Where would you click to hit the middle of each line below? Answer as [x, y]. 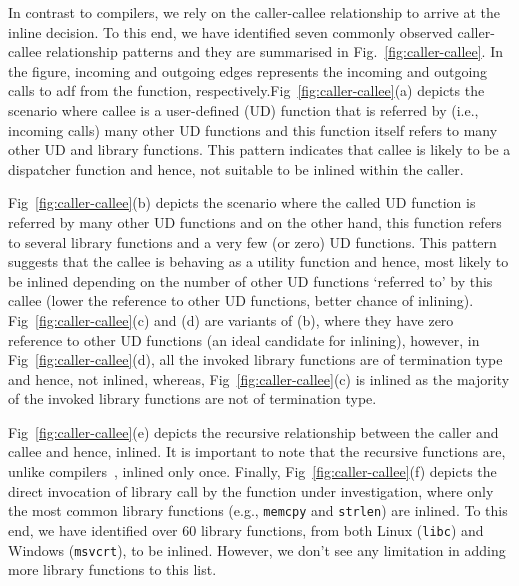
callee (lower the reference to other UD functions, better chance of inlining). [241, 300]
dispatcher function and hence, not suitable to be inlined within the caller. [236, 168]
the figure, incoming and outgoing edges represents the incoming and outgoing [248, 70]
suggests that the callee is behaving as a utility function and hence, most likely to [258, 261]
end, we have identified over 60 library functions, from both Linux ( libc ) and [246, 529]
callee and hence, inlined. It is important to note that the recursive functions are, [257, 451]
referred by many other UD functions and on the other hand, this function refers [255, 221]
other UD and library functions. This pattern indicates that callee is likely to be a [259, 149]
